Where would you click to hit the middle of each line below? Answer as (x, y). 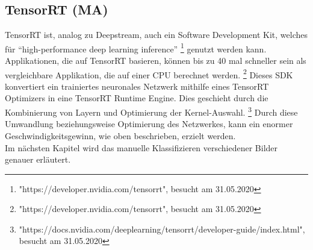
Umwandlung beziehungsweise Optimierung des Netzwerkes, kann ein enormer (149, 124)
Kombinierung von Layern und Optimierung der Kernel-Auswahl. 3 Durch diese (151, 111)
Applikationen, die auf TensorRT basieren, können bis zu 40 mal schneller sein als (156, 61)
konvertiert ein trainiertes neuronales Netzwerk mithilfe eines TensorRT (137, 86)
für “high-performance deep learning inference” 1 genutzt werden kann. (136, 48)
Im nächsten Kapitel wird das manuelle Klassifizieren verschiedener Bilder (141, 147)
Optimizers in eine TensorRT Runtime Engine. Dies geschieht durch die (137, 98)
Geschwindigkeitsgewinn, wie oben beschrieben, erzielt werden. (120, 135)
